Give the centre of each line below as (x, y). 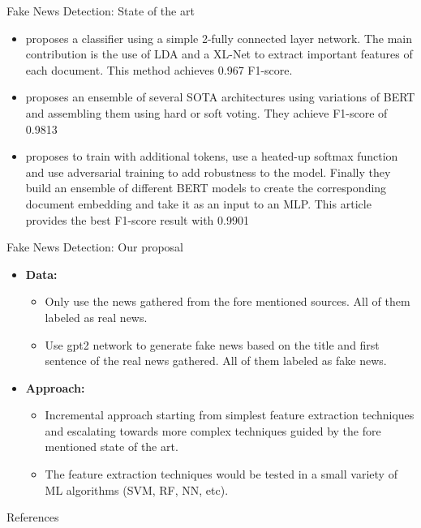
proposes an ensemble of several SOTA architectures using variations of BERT (220, 97)
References (33, 517)
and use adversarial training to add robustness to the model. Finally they (208, 172)
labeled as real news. (96, 317)
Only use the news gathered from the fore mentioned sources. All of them (228, 301)
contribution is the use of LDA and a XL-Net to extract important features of (219, 54)
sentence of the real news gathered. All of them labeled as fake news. (216, 361)
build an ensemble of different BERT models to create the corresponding (206, 188)
